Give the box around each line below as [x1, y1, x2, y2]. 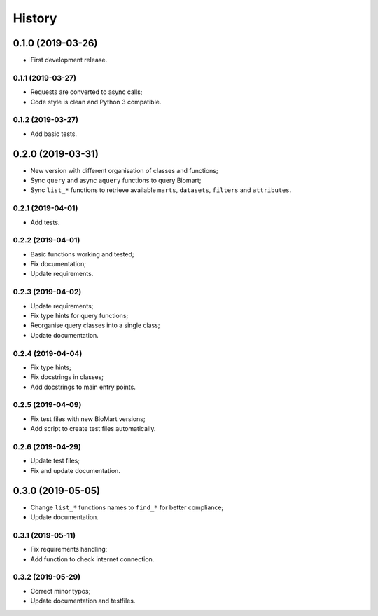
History [13, 11, 57, 26]
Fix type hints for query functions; [30, 312, 129, 320]
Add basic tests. [30, 130, 77, 138]
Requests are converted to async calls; [30, 88, 143, 96]
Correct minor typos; [30, 587, 91, 595]
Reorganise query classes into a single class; [30, 321, 160, 329]
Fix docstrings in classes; [30, 373, 104, 381]
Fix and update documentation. [30, 466, 120, 474]
